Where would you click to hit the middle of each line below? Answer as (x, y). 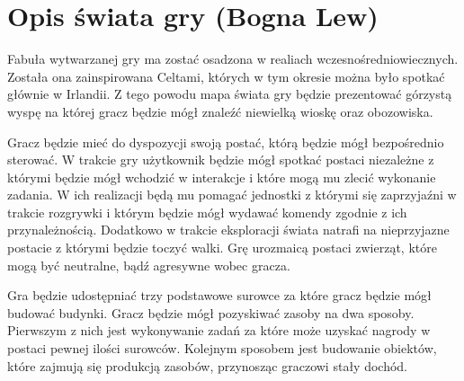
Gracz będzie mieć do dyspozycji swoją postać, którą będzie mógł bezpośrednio (226, 142)
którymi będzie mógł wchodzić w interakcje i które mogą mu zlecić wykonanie (222, 177)
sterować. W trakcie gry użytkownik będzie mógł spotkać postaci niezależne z (221, 159)
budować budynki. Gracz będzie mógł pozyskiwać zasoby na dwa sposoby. (211, 312)
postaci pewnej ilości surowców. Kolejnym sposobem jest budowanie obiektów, (222, 348)
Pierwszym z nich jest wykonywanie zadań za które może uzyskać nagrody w (219, 330)
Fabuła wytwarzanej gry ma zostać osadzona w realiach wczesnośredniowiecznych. (233, 59)
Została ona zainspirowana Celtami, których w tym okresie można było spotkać (226, 76)
